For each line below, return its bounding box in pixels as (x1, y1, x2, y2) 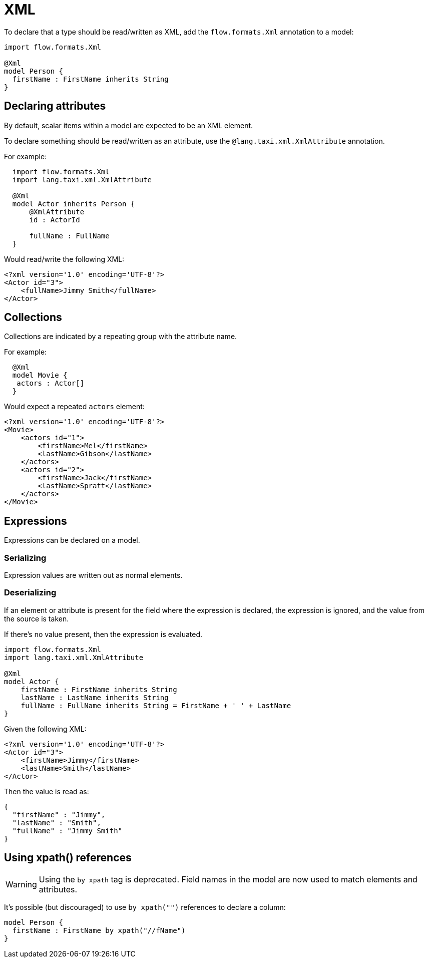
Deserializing (4, 587, 57, 598)
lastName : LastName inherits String (21, 693, 169, 702)
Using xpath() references (4, 851, 132, 864)
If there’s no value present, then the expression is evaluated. (4, 629, 203, 638)
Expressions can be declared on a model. (4, 536, 140, 545)
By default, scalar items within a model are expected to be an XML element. (4, 121, 253, 130)
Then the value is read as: (4, 787, 89, 796)
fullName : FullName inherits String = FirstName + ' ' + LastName (21, 701, 291, 710)
